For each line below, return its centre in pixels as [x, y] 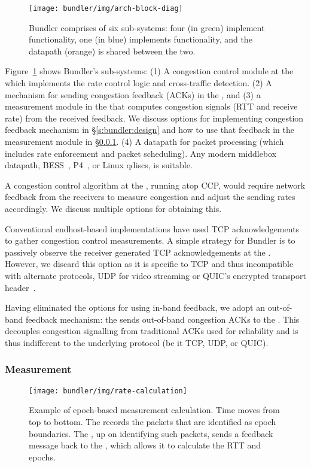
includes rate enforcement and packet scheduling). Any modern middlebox [141, 153]
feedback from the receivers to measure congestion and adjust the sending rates [150, 197]
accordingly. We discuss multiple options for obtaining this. [113, 208]
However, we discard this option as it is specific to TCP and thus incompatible [149, 264]
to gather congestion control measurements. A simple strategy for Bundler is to [150, 240]
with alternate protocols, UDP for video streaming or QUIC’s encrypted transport [155, 275]
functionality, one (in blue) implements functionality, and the [141, 39]
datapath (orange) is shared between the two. [112, 51]
